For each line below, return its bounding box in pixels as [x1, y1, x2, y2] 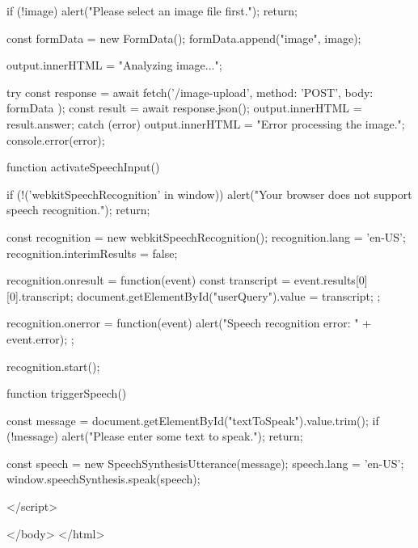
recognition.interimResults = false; [6, 244, 178, 261]
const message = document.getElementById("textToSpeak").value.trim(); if [6, 411, 379, 428]
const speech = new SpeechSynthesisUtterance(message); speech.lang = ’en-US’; [6, 454, 404, 471]
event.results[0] [293, 272, 368, 289]
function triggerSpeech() [6, 385, 127, 402]
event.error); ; [6, 330, 74, 347]
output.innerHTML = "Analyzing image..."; [6, 57, 222, 74]
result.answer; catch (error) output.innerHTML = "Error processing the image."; [6, 115, 405, 132]
